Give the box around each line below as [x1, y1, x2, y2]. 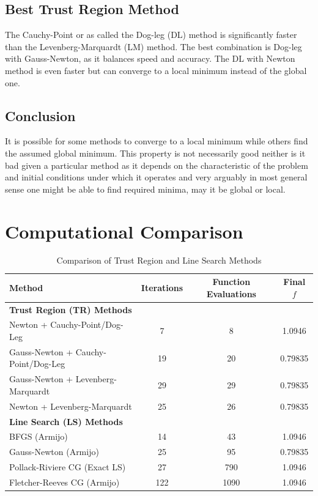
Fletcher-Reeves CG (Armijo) [9, 475, 120, 488]
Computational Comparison [5, 218, 243, 243]
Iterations [141, 281, 183, 294]
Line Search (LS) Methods [9, 415, 123, 428]
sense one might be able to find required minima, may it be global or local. [5, 182, 286, 195]
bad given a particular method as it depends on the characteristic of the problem [5, 158, 308, 171]
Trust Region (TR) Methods [9, 303, 132, 316]
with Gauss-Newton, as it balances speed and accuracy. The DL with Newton [5, 52, 295, 65]
